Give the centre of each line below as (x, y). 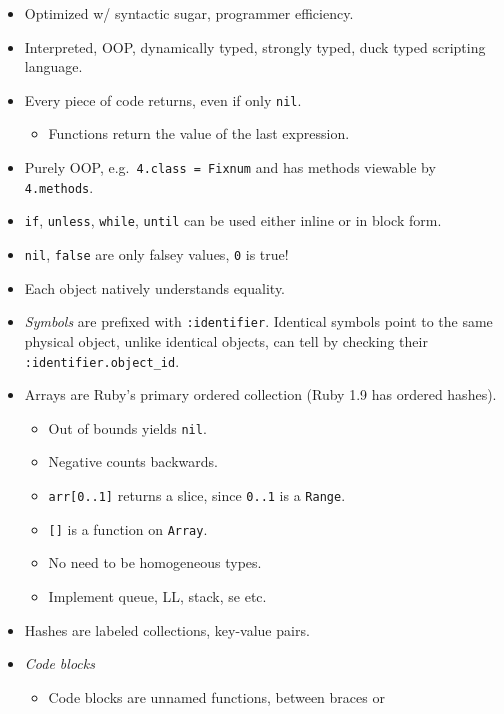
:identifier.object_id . (102, 360)
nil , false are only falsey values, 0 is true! (156, 254)
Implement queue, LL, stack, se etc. (157, 595)
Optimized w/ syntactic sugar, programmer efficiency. (189, 13)
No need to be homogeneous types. (155, 562)
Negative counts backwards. (133, 461)
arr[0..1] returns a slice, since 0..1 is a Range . (197, 495)
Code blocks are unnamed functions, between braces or (216, 696)
